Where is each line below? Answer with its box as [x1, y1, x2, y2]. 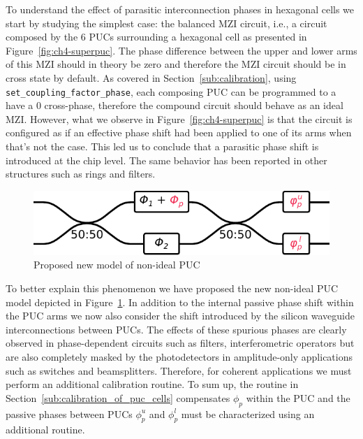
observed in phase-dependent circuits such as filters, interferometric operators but [6, 336, 355, 350]
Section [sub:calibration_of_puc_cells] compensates [6, 390, 230, 405]
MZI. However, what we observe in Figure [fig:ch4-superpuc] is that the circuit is [6, 111, 353, 126]
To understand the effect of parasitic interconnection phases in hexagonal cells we [6, 2, 355, 16]
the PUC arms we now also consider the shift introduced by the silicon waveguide [6, 308, 355, 323]
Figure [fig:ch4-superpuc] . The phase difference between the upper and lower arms [6, 43, 357, 57]
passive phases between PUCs [6, 406, 133, 421]
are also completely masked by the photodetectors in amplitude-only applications [6, 349, 353, 364]
